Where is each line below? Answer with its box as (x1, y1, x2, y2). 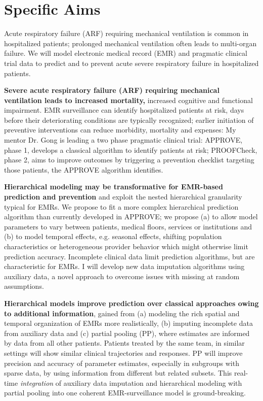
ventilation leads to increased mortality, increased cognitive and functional (4, 94, 253, 105)
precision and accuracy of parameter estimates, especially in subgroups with (4, 357, 239, 368)
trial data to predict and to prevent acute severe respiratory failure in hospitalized (4, 57, 259, 68)
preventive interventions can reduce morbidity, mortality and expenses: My (4, 124, 236, 135)
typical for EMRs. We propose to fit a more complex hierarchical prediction (4, 201, 239, 212)
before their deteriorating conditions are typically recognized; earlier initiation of (4, 114, 254, 125)
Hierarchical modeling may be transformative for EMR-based (4, 181, 223, 192)
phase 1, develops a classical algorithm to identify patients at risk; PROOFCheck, (4, 144, 257, 155)
